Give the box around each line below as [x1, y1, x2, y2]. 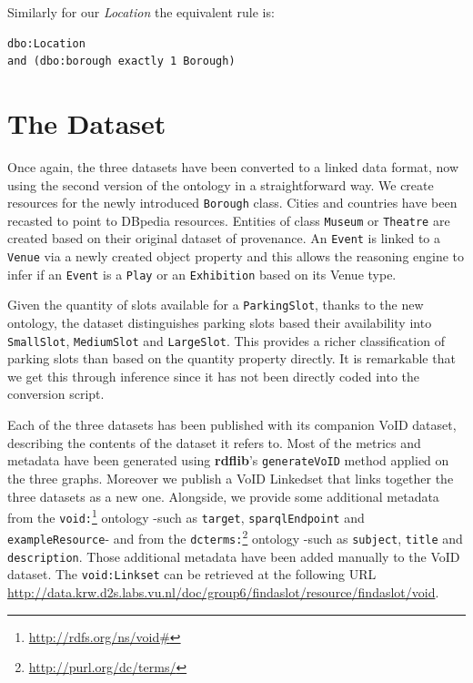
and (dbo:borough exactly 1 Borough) [7, 55, 236, 68]
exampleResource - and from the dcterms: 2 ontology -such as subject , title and [7, 526, 463, 548]
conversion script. [7, 384, 105, 403]
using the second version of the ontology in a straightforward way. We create [7, 175, 434, 194]
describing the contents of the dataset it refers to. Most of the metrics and [7, 433, 421, 452]
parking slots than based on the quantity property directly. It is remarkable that [7, 349, 456, 368]
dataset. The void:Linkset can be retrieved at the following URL [7, 565, 377, 584]
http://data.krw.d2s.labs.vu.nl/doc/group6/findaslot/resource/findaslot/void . [7, 583, 439, 602]
